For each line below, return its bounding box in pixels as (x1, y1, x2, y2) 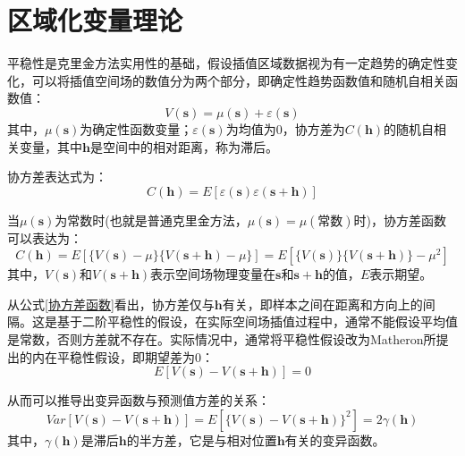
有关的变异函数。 (284, 430, 385, 449)
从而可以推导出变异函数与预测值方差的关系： (7, 391, 270, 410)
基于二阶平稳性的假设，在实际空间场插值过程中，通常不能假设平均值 (56, 312, 458, 331)
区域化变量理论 (7, 2, 183, 38)
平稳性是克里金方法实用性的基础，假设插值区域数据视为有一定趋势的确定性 (7, 54, 445, 72)
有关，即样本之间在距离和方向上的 (222, 294, 423, 313)
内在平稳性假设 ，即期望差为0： (31, 347, 214, 366)
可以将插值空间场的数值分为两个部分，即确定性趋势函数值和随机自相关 (31, 71, 445, 89)
